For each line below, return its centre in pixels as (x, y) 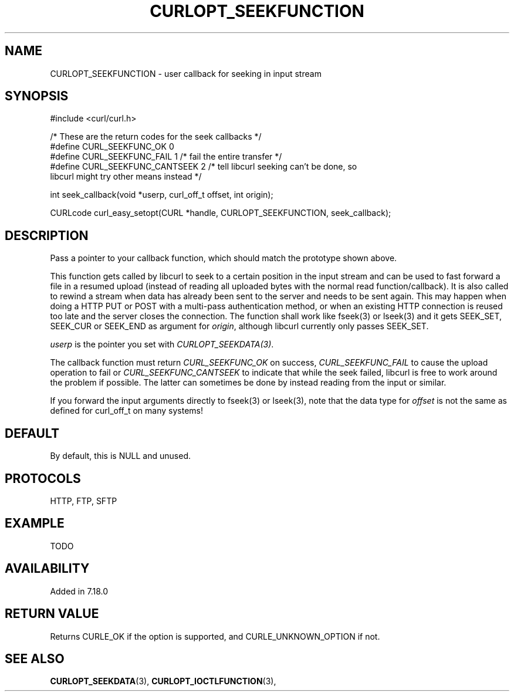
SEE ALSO (35, 658)
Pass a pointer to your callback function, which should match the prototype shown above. (224, 258)
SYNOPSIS (37, 96)
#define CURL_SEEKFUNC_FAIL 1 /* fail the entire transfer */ (166, 157)
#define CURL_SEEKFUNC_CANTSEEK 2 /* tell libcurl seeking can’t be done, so (204, 167)
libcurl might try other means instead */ (126, 177)
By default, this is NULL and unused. (120, 456)
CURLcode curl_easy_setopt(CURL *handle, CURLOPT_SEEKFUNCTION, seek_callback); (221, 213)
